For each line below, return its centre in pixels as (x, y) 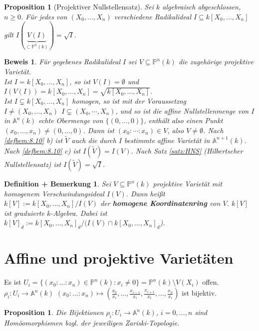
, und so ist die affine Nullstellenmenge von (182, 110)
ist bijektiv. (199, 293)
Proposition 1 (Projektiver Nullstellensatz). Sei (79, 6)
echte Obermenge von (71, 120)
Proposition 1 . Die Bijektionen (54, 312)
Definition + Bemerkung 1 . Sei (58, 184)
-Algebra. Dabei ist (79, 213)
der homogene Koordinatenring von (160, 203)
